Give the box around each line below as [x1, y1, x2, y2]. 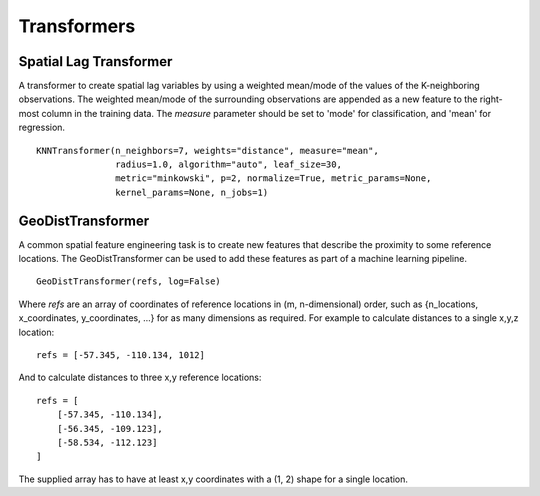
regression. [18, 121, 65, 134]
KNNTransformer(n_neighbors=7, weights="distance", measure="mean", [36, 145, 379, 156]
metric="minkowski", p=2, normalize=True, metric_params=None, [115, 173, 432, 184]
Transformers [18, 15, 136, 37]
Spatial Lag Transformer [18, 53, 173, 70]
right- [479, 93, 504, 105]
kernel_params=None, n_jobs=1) [115, 186, 269, 198]
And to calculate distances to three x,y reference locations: [18, 371, 262, 384]
